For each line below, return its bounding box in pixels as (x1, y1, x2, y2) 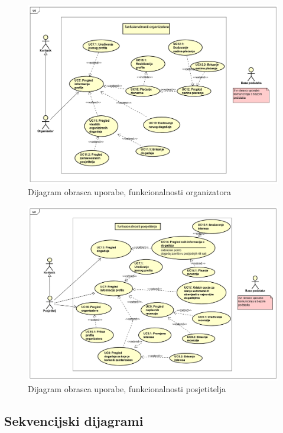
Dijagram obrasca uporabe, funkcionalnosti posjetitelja (28, 382, 226, 395)
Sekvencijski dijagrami (4, 411, 144, 429)
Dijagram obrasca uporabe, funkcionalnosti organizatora (28, 186, 231, 198)
